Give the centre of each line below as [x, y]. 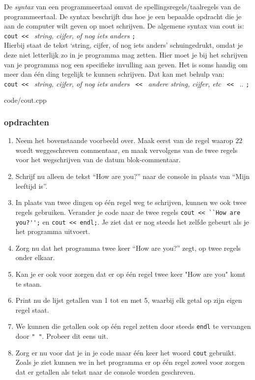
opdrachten [27, 122]
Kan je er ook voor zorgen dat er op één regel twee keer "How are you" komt [130, 274]
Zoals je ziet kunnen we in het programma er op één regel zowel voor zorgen [130, 362]
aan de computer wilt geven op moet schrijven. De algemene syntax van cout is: [124, 26]
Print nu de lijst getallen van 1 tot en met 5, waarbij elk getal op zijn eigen [129, 300]
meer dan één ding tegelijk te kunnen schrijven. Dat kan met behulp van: [114, 74]
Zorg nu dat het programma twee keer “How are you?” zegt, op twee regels [128, 248]
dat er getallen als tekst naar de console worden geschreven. [105, 371]
